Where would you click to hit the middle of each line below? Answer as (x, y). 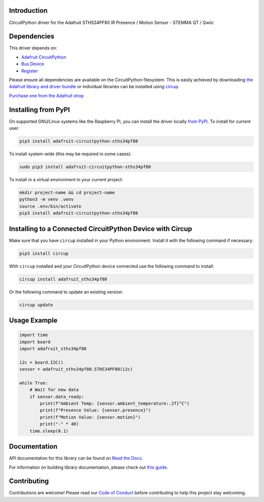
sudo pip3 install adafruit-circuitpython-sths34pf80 (85, 167)
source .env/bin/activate (50, 206)
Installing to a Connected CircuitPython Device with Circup (101, 228)
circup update (36, 305)
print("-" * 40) (59, 424)
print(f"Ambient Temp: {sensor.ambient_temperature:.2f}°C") (115, 404)
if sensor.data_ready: (57, 396)
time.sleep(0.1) (49, 431)
